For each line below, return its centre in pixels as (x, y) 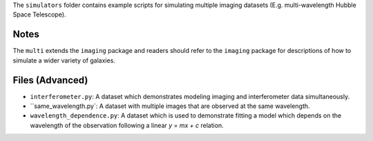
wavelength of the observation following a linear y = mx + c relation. (127, 125)
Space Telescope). (39, 14)
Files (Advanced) (50, 80)
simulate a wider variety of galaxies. (64, 60)
